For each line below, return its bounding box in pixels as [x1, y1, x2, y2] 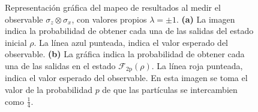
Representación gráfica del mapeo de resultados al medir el [5, 1, 221, 13]
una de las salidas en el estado [5, 59, 116, 71]
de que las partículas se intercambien [102, 83, 238, 96]
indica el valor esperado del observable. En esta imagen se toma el [5, 71, 248, 84]
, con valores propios [71, 13, 147, 25]
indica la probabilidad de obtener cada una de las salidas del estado [5, 24, 254, 37]
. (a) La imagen [176, 13, 235, 25]
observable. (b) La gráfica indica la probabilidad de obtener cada [5, 48, 245, 60]
